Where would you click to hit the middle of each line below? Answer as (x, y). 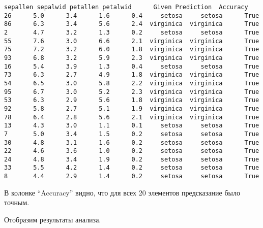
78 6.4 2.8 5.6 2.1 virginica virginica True (132, 117)
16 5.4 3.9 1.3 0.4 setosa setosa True (132, 66)
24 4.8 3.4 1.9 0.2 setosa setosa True (132, 159)
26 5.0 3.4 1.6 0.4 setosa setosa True (132, 15)
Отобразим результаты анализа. (53, 219)
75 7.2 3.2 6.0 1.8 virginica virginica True (132, 50)
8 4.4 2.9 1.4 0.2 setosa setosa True (132, 176)
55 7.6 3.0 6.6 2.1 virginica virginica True (132, 41)
